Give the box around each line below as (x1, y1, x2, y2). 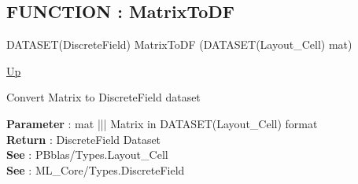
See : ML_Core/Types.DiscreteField (6, 161, 185, 178)
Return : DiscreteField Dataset (6, 131, 161, 147)
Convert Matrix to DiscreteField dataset (6, 89, 201, 105)
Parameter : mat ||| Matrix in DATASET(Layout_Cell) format (6, 115, 318, 131)
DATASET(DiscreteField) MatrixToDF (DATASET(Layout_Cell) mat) (6, 36, 352, 53)
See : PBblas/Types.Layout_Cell (6, 146, 168, 163)
